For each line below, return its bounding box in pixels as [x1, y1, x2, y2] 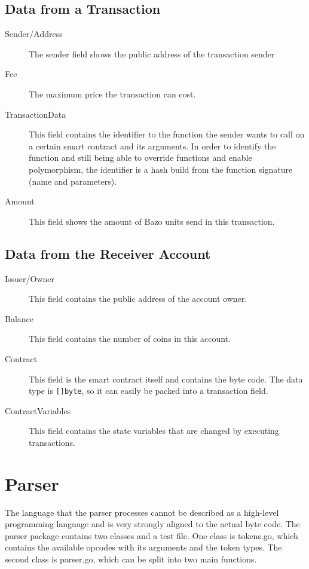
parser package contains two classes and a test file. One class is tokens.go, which [5, 529, 298, 542]
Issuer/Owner [5, 272, 55, 284]
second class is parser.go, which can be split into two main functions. [5, 553, 257, 565]
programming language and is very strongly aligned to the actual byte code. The [5, 518, 300, 530]
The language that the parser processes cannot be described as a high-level [5, 506, 279, 518]
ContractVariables [5, 404, 71, 417]
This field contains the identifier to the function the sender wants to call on [29, 128, 305, 140]
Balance [5, 312, 34, 325]
